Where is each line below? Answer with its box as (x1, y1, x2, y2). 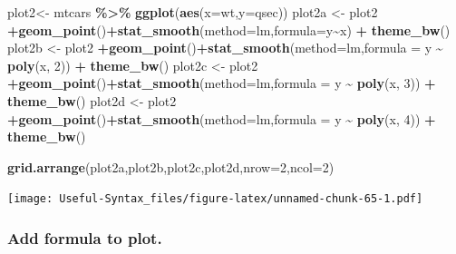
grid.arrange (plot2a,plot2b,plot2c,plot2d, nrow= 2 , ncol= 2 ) (7, 157, 335, 176)
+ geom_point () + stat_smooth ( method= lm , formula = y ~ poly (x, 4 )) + (7, 109, 436, 128)
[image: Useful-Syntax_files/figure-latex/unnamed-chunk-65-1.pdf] (7, 192, 423, 206)
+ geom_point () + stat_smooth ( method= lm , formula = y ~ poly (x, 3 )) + (7, 73, 436, 93)
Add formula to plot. (7, 226, 162, 249)
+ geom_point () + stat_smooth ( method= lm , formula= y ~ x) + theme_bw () (7, 20, 451, 39)
